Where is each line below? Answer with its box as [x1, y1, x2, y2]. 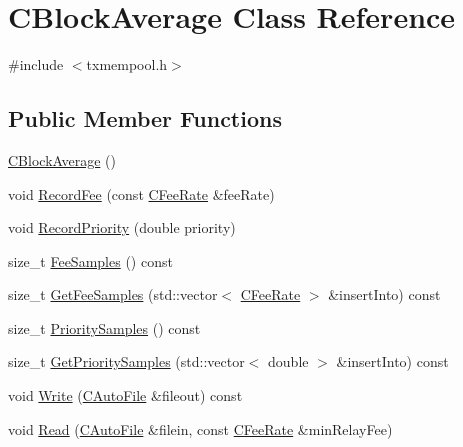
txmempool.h [86, 54, 168, 75]
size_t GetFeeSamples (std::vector [8, 284, 218, 305]
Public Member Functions [8, 103, 282, 134]
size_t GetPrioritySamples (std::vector [8, 351, 245, 372]
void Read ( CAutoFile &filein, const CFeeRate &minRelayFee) [8, 418, 393, 439]
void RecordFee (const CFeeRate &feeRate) [8, 183, 275, 204]
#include [8, 54, 64, 75]
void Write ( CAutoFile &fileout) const [8, 385, 243, 406]
